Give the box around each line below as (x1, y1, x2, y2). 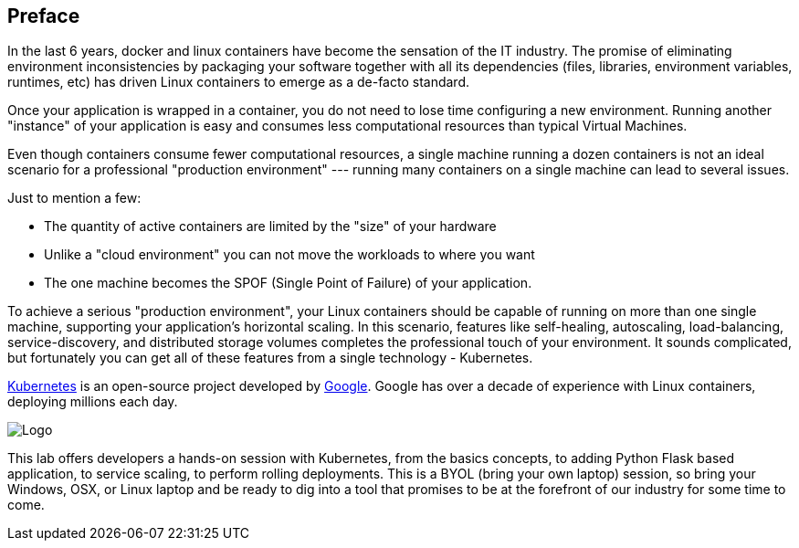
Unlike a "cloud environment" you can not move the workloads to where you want (44, 247, 535, 263)
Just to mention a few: (7, 190, 142, 206)
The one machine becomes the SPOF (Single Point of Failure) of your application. (44, 275, 532, 291)
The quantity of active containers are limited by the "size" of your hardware (44, 218, 497, 235)
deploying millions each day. (7, 394, 178, 410)
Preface (7, 5, 80, 27)
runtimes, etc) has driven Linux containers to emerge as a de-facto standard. (7, 74, 469, 90)
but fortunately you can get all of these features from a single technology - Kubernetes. (7, 350, 533, 366)
